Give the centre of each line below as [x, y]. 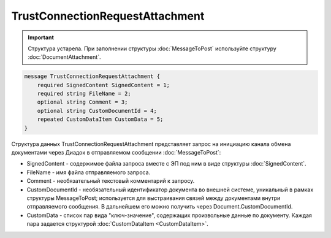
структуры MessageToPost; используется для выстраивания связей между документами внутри [154, 198]
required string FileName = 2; [84, 94]
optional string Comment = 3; [82, 102]
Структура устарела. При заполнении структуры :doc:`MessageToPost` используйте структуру [152, 48]
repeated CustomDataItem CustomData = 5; [100, 119]
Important [41, 37]
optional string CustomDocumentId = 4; [97, 111]
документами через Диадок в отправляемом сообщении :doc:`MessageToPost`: [116, 153]
